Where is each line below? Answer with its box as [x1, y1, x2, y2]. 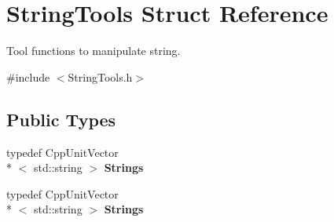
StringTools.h [68, 68, 133, 85]
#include [6, 68, 50, 85]
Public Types [6, 107, 116, 131]
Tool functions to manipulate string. [6, 42, 181, 59]
